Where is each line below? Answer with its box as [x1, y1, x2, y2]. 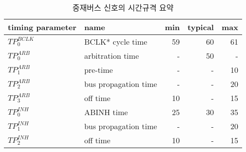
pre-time [84, 64, 113, 75]
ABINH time [84, 106, 128, 118]
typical [188, 21, 214, 33]
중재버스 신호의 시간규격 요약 [72, 2, 174, 13]
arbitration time [84, 50, 139, 61]
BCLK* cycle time [84, 36, 148, 47]
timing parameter [8, 21, 76, 33]
